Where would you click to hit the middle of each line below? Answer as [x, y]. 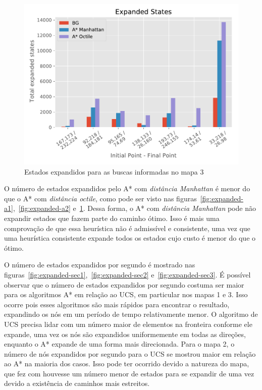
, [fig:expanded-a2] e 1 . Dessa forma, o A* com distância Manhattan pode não [134, 208]
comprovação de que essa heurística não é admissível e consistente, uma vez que [127, 228]
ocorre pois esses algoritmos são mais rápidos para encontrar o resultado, [117, 304]
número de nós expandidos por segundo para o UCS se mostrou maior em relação [130, 353]
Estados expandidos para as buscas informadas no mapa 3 [114, 171]
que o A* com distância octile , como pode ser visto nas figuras [100, 198]
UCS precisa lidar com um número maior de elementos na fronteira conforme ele [128, 324]
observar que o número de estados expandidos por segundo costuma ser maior [124, 284]
